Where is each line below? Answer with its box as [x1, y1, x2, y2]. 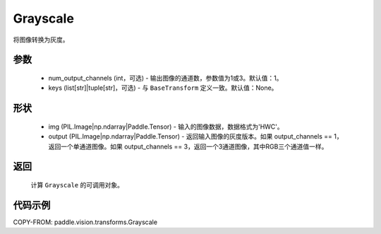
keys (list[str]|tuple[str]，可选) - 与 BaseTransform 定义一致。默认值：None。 [48, 83, 278, 92]
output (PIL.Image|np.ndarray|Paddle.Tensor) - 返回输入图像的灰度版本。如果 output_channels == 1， [48, 132, 343, 141]
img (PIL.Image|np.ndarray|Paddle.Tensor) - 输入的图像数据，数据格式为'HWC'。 [48, 122, 284, 131]
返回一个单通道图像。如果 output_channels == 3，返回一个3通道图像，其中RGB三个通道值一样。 [48, 142, 328, 151]
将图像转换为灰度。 [13, 35, 69, 44]
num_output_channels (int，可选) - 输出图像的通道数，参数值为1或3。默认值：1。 [48, 74, 283, 82]
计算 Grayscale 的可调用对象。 [30, 180, 123, 189]
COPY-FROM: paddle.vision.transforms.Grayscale [13, 218, 158, 226]
